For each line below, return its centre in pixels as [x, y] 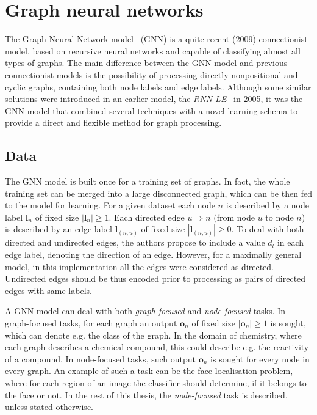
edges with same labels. [48, 290]
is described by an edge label [59, 229]
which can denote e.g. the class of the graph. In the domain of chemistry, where [153, 335]
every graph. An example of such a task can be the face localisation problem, [149, 371]
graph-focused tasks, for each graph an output [91, 323]
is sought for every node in [260, 358]
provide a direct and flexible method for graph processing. [113, 123]
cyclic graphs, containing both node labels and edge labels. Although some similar [158, 86]
